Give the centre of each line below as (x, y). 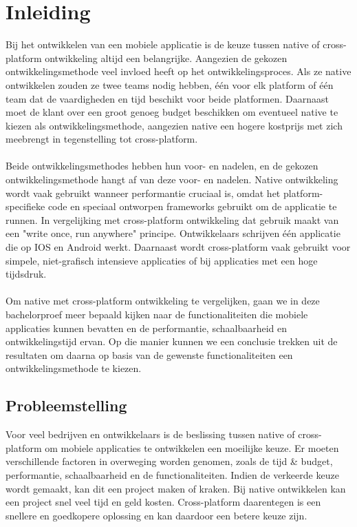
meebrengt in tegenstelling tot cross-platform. (102, 139)
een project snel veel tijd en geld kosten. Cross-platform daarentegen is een (163, 502)
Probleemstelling (66, 405)
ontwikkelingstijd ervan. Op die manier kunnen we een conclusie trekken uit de (172, 341)
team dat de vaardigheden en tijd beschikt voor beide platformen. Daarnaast (167, 98)
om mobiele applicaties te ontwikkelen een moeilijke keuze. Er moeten (192, 447)
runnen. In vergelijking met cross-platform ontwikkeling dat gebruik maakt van (172, 219)
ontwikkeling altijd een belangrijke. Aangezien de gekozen (166, 58)
